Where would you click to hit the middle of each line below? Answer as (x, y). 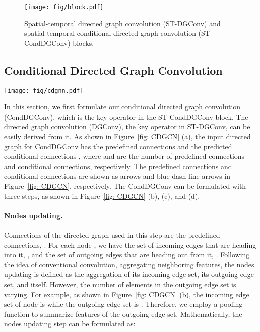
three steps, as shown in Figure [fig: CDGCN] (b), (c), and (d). (102, 196)
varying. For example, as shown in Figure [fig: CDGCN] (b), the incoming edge (127, 294)
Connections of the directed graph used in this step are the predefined (112, 235)
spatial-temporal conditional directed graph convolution (110, 33)
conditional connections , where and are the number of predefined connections (124, 156)
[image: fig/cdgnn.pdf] (44, 91)
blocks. (83, 43)
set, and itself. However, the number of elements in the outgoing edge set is (120, 284)
